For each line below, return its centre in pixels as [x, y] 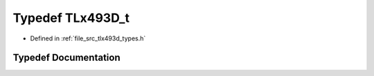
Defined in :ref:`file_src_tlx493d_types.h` [88, 38]
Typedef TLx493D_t [71, 18]
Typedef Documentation [66, 58]
